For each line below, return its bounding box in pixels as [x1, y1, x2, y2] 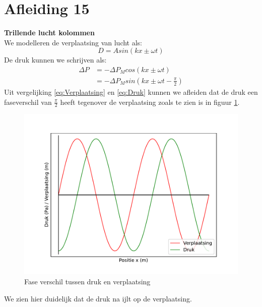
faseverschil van [4, 96, 52, 107]
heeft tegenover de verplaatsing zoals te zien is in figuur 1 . [60, 96, 240, 107]
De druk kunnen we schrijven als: [4, 54, 107, 65]
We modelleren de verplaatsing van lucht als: [4, 37, 143, 47]
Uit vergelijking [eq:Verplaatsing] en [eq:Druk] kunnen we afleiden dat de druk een [4, 86, 258, 97]
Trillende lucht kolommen [4, 27, 95, 38]
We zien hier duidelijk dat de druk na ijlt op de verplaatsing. [4, 293, 192, 303]
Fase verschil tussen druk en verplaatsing [24, 276, 151, 286]
